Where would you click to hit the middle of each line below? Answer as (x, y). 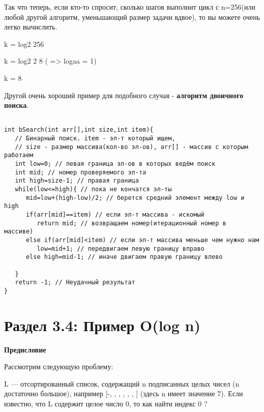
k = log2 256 (24, 43)
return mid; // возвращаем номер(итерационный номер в (131, 223)
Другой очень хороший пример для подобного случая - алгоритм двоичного (124, 95)
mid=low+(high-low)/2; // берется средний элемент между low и (135, 198)
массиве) (19, 232)
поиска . (17, 105)
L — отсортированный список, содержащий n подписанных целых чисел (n (122, 383)
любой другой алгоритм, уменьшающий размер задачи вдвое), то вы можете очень (132, 17)
